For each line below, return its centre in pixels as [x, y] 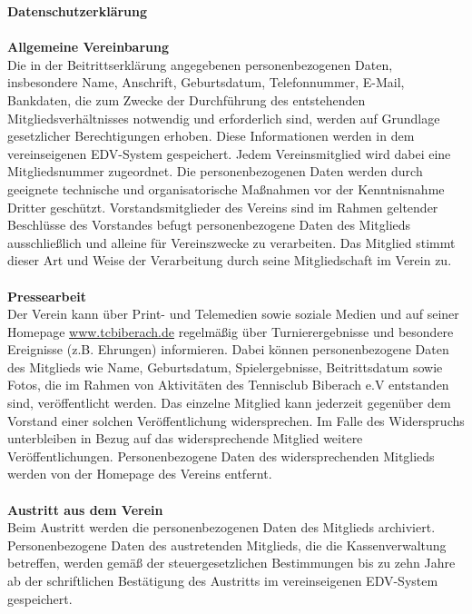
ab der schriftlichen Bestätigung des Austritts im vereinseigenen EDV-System [223, 580]
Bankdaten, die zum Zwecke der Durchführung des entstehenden [187, 99]
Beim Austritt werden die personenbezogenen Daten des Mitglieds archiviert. [221, 527]
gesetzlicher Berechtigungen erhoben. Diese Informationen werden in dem [211, 136]
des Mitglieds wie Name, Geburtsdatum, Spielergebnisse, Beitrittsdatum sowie [225, 366]
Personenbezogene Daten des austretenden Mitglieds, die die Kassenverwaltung [227, 545]
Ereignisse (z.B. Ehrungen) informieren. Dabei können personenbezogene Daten [228, 349]
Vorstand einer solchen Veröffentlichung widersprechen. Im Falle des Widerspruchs [236, 420]
